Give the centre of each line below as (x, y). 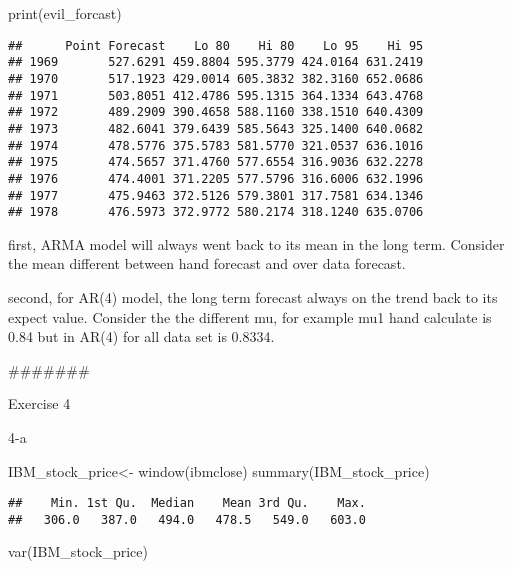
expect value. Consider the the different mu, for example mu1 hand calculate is (250, 316)
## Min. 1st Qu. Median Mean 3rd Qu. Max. (187, 503)
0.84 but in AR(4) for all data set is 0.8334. (141, 336)
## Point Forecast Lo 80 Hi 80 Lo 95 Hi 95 (216, 45)
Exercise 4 (39, 403)
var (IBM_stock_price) (78, 551)
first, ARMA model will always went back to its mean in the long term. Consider (256, 243)
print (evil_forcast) (65, 13)
